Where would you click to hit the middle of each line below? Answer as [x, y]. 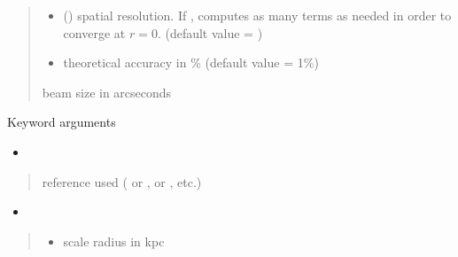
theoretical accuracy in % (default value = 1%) [191, 62]
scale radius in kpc [114, 241]
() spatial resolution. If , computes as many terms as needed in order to [257, 15]
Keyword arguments [62, 122]
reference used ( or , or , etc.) [122, 181]
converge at [94, 32]
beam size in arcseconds [107, 92]
